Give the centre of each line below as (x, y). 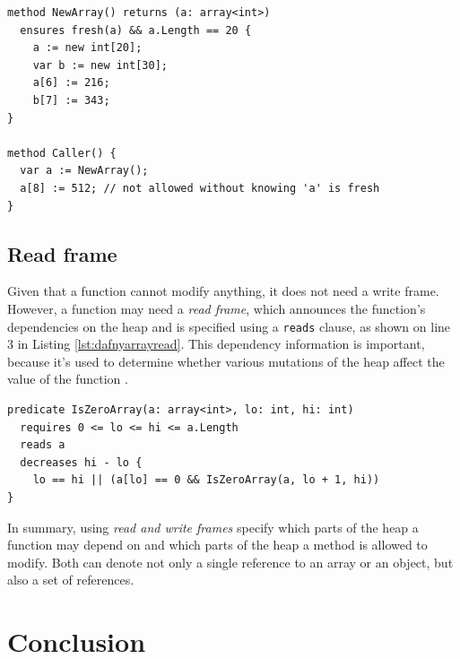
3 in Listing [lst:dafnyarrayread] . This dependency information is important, (216, 344)
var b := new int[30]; (100, 65)
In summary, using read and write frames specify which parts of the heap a (213, 527)
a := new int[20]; (87, 48)
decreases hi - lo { (81, 462)
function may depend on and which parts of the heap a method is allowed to (217, 545)
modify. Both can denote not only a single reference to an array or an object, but (230, 562)
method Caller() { (62, 153)
